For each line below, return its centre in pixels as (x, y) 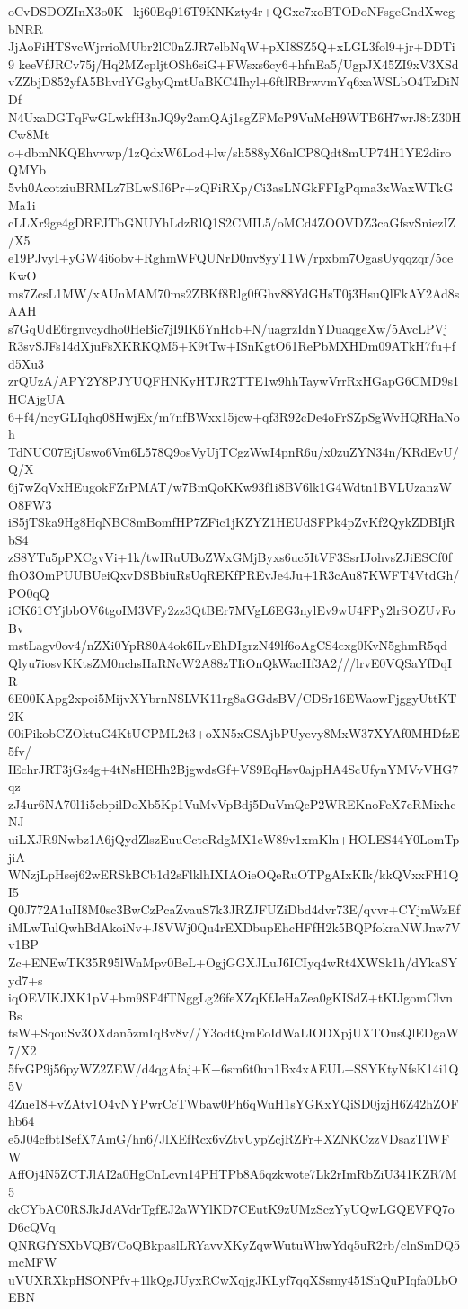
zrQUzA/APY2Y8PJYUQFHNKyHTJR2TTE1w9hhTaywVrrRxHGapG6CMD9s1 (234, 381)
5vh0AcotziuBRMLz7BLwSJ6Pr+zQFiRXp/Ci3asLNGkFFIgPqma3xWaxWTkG (231, 187)
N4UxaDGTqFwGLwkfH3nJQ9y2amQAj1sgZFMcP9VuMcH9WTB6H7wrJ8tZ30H (234, 116)
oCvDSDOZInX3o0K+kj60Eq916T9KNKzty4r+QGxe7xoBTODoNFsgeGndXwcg (231, 11)
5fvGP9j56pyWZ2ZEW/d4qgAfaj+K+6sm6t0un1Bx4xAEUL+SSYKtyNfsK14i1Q (234, 1068)
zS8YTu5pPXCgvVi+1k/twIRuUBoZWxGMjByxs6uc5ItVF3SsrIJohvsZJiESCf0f (230, 557)
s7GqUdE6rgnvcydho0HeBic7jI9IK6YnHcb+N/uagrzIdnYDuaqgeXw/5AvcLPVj (228, 328)
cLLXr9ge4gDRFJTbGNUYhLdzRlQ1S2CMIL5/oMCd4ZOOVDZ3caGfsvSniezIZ (232, 223)
